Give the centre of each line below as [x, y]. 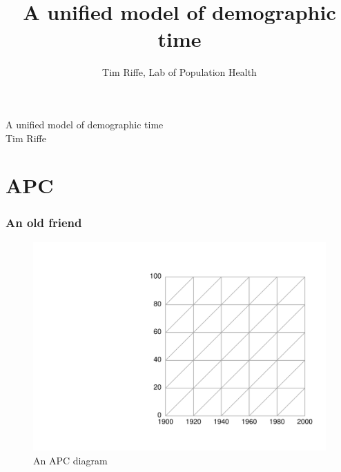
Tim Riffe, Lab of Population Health [179, 72]
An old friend [44, 223]
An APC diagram [70, 460]
